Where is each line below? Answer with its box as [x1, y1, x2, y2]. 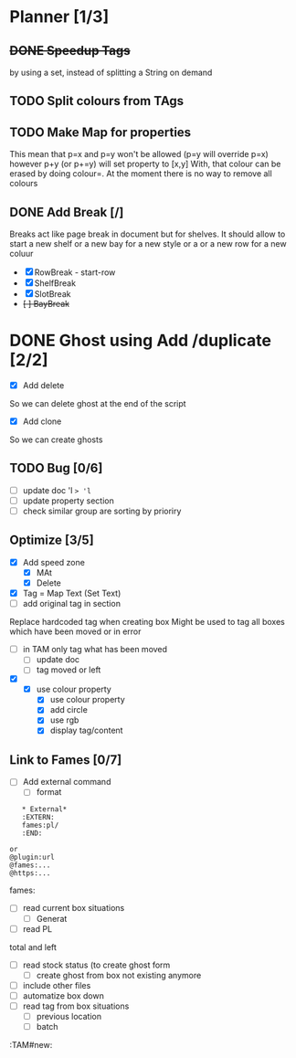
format [36, 787, 62, 798]
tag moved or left [36, 664, 101, 675]
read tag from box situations [22, 1000, 130, 1011]
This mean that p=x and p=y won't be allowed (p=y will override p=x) [9, 149, 270, 160]
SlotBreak [34, 289, 71, 300]
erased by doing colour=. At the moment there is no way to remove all [9, 168, 272, 179]
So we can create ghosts [9, 434, 103, 445]
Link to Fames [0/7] [9, 752, 122, 767]
